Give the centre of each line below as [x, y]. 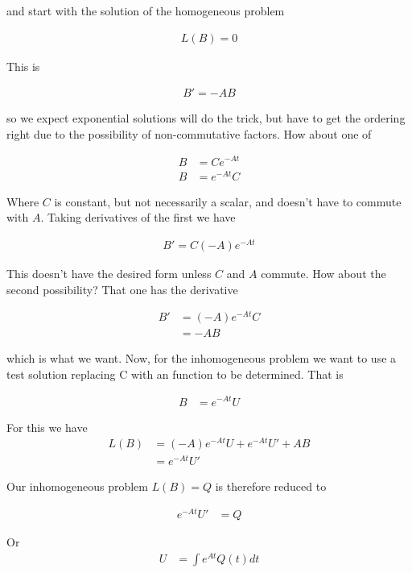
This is [23, 66]
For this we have [47, 427]
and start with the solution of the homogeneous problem [146, 10]
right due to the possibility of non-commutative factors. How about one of [189, 133]
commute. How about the [323, 273]
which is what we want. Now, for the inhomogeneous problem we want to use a [202, 358]
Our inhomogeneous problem [77, 486]
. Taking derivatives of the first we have [138, 217]
